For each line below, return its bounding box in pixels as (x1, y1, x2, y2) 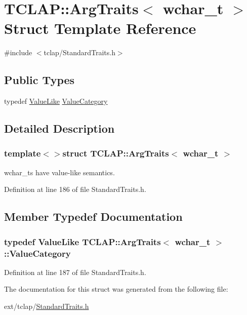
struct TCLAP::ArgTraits (62, 147, 169, 160)
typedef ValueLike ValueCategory (4, 96, 108, 106)
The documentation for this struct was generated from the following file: (4, 284, 228, 294)
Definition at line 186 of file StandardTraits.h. (4, 184, 146, 194)
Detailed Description (4, 121, 115, 136)
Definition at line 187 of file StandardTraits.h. (4, 266, 146, 277)
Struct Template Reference (4, 18, 196, 38)
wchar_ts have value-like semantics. (4, 167, 115, 177)
